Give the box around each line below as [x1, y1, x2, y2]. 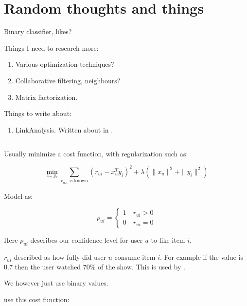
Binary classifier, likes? [4, 26, 72, 37]
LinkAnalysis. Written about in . [15, 124, 113, 134]
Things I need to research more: [4, 42, 99, 53]
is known [69, 178, 88, 184]
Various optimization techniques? [15, 59, 114, 69]
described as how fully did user [14, 252, 106, 262]
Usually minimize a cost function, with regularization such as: [4, 148, 188, 158]
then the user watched [15, 261, 81, 271]
